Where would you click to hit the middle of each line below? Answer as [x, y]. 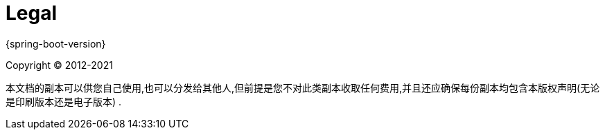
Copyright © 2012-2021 [59, 65]
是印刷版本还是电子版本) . [64, 101]
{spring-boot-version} [56, 43]
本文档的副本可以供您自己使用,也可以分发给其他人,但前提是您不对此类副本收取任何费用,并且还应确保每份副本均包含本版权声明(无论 [303, 87]
